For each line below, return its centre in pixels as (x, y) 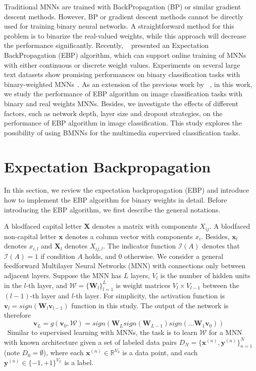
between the (221, 285)
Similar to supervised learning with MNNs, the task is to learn (102, 332)
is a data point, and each (160, 352)
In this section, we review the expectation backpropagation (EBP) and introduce (127, 190)
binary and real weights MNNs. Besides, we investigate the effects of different (121, 103)
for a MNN (225, 332)
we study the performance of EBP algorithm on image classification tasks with (123, 94)
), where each (63, 352)
